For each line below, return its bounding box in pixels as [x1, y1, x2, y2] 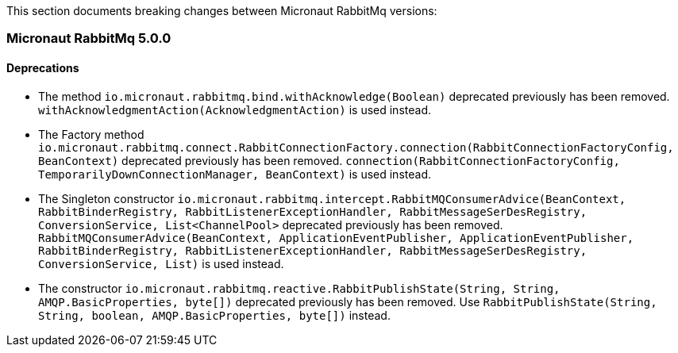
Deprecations [6, 60, 79, 75]
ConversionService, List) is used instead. [38, 256, 284, 271]
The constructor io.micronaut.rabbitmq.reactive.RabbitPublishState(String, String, [38, 281, 561, 295]
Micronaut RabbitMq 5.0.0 [6, 30, 171, 47]
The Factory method [38, 127, 144, 141]
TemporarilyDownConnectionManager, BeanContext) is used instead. [38, 167, 431, 181]
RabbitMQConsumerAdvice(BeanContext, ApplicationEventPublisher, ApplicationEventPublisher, [38, 231, 634, 244]
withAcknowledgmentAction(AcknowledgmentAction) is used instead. [38, 102, 431, 117]
